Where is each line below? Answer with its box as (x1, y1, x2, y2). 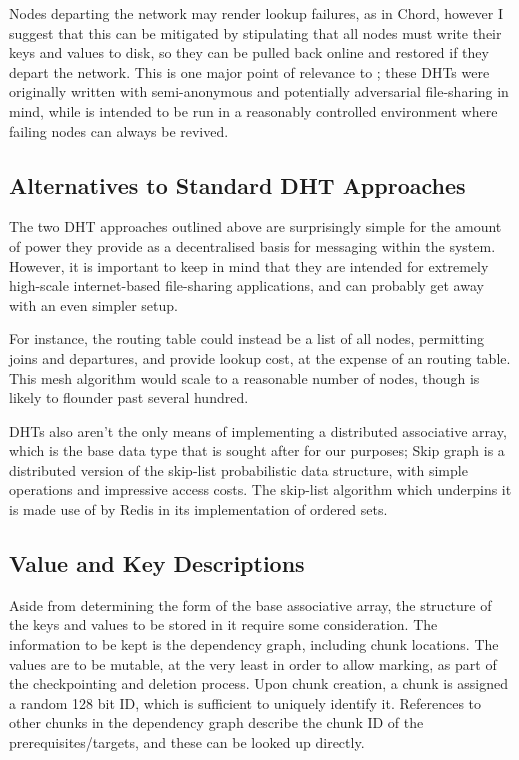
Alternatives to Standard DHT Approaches (9, 169, 466, 200)
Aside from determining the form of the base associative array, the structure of (9, 594, 492, 615)
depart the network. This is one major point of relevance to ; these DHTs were (9, 61, 490, 82)
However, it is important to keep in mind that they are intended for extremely (9, 255, 489, 276)
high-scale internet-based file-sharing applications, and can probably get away (9, 275, 484, 296)
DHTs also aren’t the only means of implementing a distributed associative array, (9, 420, 507, 441)
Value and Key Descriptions (9, 548, 305, 579)
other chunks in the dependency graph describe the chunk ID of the (9, 712, 424, 733)
